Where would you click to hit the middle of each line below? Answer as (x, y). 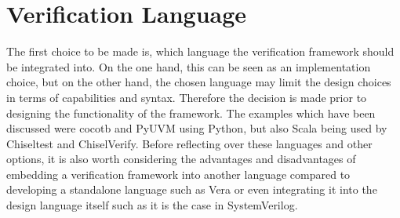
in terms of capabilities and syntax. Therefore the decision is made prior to (187, 97)
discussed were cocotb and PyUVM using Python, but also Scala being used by (197, 128)
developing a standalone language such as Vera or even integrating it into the (192, 189)
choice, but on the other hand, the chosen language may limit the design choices (199, 82)
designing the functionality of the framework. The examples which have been (191, 113)
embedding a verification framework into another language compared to (178, 174)
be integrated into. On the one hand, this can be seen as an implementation (189, 66)
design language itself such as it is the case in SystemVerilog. (152, 205)
